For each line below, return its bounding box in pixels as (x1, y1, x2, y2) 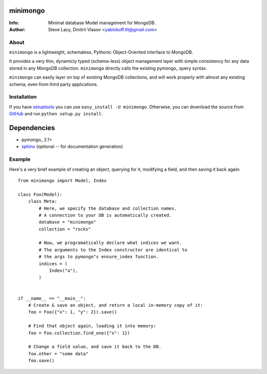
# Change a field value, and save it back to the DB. (28, 344, 162, 350)
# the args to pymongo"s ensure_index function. (39, 254, 159, 260)
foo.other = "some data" (28, 351, 89, 356)
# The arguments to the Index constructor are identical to (39, 247, 187, 252)
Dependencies (9, 124, 55, 132)
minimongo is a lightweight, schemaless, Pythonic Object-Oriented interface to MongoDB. (9, 49, 193, 55)
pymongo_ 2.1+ (21, 137, 52, 143)
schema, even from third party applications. (9, 81, 98, 87)
